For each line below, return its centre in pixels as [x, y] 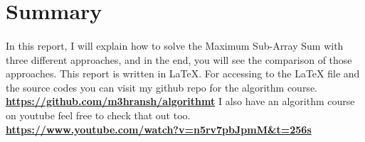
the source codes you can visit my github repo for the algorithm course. [162, 87]
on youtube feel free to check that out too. [98, 115]
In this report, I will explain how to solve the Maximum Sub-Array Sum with [175, 45]
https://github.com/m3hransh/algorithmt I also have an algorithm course [180, 101]
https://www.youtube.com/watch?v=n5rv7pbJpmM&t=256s [159, 129]
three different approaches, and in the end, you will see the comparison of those [179, 59]
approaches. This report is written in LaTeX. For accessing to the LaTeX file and [183, 73]
